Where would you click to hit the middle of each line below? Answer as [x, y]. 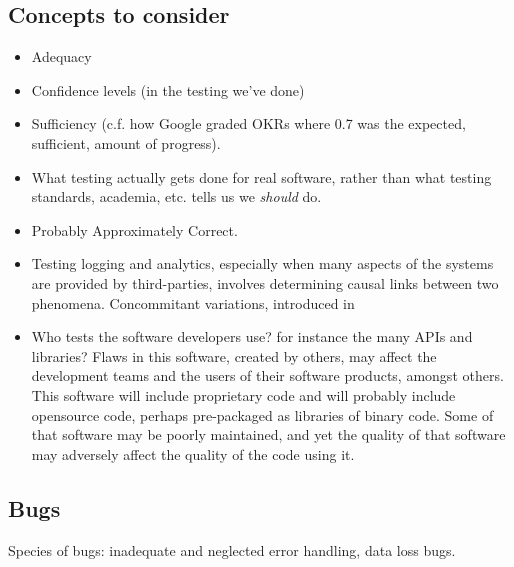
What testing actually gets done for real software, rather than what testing [261, 176]
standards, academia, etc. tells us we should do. [176, 196]
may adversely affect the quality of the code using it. [193, 453]
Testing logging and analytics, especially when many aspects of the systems [262, 263]
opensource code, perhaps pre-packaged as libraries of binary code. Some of [262, 414]
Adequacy [61, 56]
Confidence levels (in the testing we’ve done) [168, 89]
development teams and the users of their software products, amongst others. [267, 375]
